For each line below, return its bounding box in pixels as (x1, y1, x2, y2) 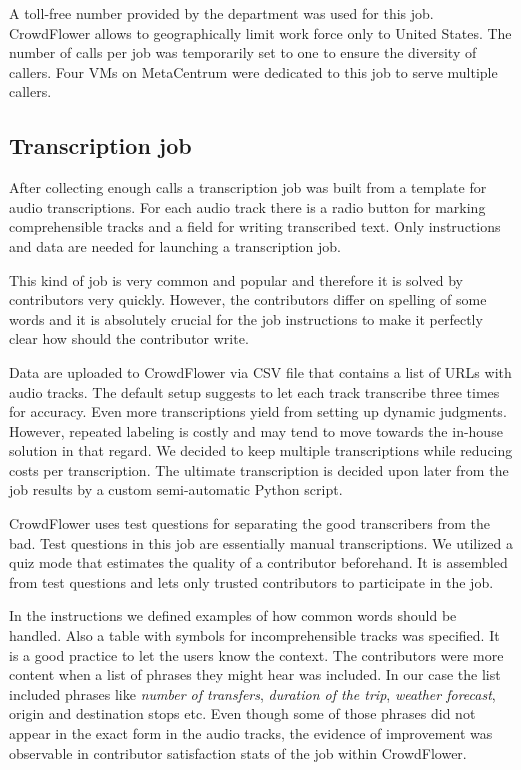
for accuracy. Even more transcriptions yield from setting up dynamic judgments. (9, 401, 507, 422)
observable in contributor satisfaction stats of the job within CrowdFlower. (9, 742, 467, 763)
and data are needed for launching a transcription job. (9, 235, 342, 256)
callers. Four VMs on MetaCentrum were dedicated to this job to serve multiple (9, 61, 498, 82)
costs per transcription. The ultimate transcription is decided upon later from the (9, 459, 509, 480)
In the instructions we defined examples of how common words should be (9, 605, 457, 626)
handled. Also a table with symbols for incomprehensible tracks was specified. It (9, 625, 500, 646)
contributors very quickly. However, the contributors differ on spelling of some (9, 289, 487, 310)
